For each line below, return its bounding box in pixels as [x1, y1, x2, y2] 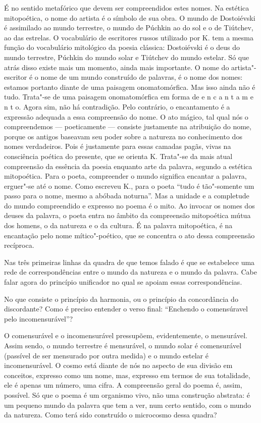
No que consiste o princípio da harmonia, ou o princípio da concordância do [4, 293, 238, 304]
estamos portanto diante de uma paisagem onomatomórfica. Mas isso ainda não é [4, 81, 255, 92]
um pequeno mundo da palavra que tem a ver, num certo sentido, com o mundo [4, 399, 251, 410]
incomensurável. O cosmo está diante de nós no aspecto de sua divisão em [4, 360, 233, 371]
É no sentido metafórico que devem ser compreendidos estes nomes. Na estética [4, 3, 249, 13]
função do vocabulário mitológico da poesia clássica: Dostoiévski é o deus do [4, 42, 240, 52]
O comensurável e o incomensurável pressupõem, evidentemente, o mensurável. [4, 330, 247, 341]
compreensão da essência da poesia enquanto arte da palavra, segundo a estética [4, 161, 252, 171]
